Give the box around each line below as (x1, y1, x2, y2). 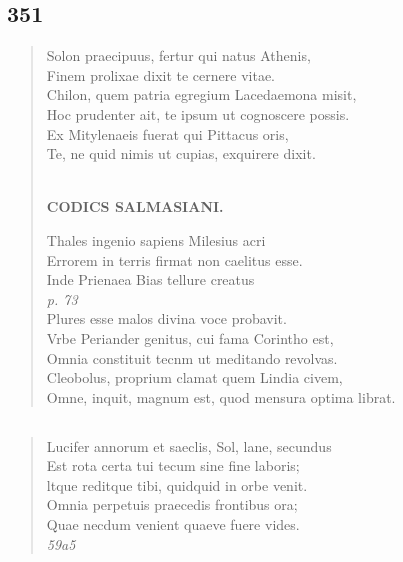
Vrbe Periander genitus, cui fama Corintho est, (46, 327, 334, 348)
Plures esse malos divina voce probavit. (46, 308, 287, 329)
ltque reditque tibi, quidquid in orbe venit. (46, 474, 308, 495)
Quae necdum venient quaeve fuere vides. (46, 514, 300, 535)
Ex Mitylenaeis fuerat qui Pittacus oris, (46, 123, 289, 144)
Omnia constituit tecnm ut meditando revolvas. (46, 347, 338, 368)
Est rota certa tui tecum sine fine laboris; (46, 455, 300, 476)
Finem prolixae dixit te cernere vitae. (46, 64, 275, 85)
